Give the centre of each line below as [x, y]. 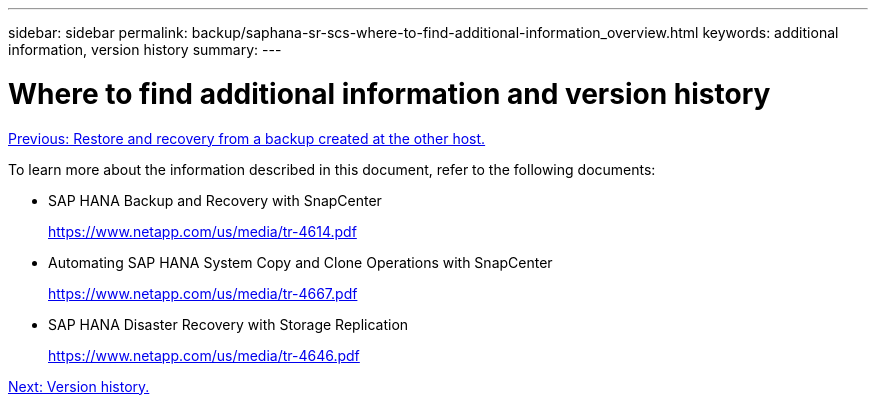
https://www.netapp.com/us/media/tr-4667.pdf [203, 293]
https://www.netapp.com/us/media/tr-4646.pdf [204, 355]
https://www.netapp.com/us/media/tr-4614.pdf [202, 231]
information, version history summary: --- [145, 49]
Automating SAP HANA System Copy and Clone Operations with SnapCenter [300, 262]
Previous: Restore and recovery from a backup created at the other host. [247, 138]
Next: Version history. [79, 386]
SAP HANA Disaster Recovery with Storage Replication [228, 324]
